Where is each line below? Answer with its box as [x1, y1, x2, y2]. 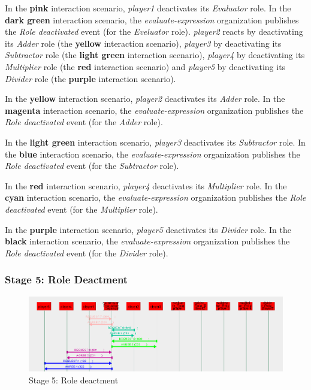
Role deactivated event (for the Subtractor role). [5, 159, 179, 172]
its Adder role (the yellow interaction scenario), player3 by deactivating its [5, 37, 282, 49]
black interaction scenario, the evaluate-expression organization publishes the [5, 235, 290, 247]
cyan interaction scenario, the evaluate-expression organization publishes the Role [5, 191, 306, 204]
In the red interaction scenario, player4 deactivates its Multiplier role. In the [5, 179, 287, 192]
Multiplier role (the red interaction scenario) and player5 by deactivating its [5, 60, 286, 72]
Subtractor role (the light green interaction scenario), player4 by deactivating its [5, 49, 305, 61]
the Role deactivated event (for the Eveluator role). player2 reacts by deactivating [5, 25, 303, 38]
